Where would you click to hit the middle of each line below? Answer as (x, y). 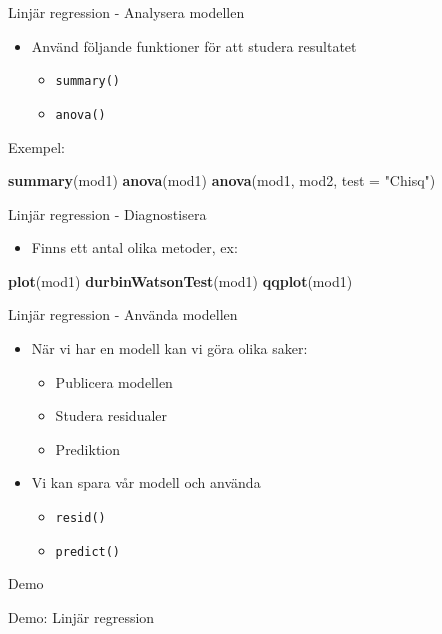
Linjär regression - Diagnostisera (107, 213)
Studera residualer (111, 415)
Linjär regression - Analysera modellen (126, 12)
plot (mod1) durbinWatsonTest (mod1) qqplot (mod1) (180, 280)
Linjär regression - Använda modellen (123, 314)
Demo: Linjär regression (81, 616)
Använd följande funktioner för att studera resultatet (194, 45)
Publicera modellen (114, 381)
